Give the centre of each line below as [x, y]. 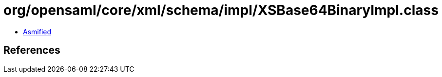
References [32, 50]
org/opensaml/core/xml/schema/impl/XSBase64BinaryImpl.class [221, 10]
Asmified [37, 31]
